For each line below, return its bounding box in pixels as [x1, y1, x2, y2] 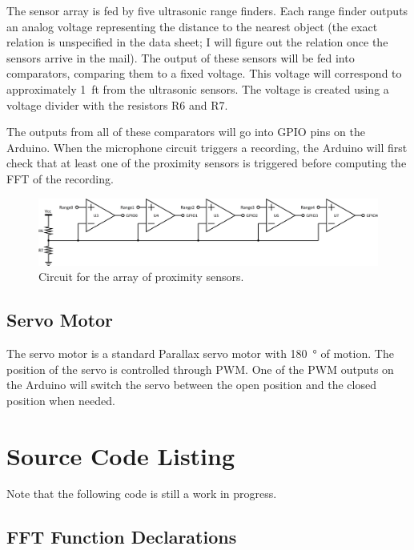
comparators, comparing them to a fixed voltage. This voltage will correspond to [6, 65, 402, 82]
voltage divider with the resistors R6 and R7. [6, 96, 228, 113]
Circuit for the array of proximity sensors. [38, 268, 244, 285]
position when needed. [6, 391, 115, 408]
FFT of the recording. [6, 170, 114, 187]
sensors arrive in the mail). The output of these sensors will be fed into [6, 49, 355, 66]
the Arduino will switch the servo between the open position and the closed [6, 376, 376, 393]
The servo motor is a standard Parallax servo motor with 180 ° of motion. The [6, 344, 394, 361]
